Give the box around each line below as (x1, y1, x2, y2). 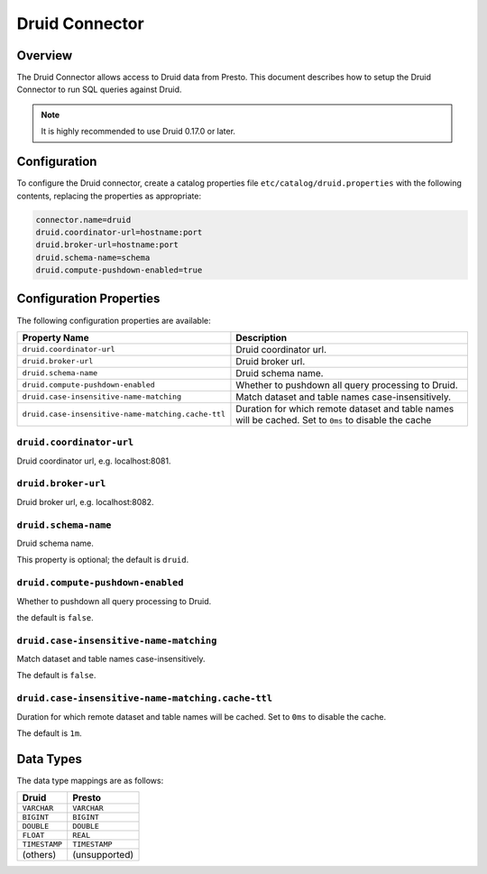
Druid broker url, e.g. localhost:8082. (16, 496, 154, 507)
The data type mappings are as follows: (16, 775, 164, 786)
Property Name (22, 331, 89, 344)
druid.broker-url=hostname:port (35, 240, 179, 250)
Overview (16, 48, 73, 63)
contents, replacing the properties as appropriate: (16, 190, 202, 201)
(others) (22, 849, 57, 861)
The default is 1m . (16, 727, 82, 739)
